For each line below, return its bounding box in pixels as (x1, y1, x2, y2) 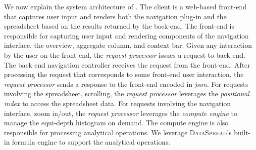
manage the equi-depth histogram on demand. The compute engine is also (4, 117, 229, 128)
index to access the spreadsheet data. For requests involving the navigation (4, 98, 231, 108)
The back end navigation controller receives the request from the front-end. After (4, 59, 251, 70)
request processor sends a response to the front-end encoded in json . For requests (4, 78, 249, 89)
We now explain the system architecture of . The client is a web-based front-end (4, 1, 247, 11)
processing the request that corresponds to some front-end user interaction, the (4, 69, 244, 79)
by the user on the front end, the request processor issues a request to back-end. (4, 49, 246, 60)
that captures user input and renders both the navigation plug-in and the (4, 11, 227, 21)
